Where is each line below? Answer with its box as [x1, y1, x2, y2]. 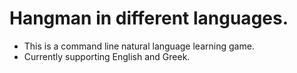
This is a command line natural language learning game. [23, 40, 255, 52]
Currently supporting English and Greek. [23, 50, 191, 62]
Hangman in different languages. [9, 7, 289, 30]
